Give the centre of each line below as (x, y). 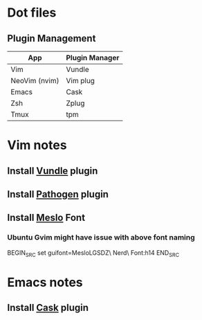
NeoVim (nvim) (35, 81)
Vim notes (37, 145)
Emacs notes (45, 282)
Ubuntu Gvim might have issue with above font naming (101, 238)
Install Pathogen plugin (58, 194)
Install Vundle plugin (53, 171)
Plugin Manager (93, 58)
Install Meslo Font (46, 218)
